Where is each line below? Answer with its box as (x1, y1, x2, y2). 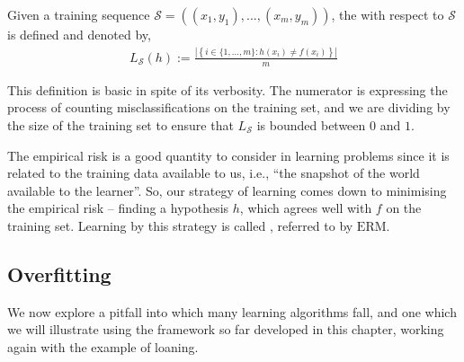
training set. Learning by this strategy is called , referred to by (7, 216, 353, 234)
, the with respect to (331, 5, 444, 23)
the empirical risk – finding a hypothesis (7, 199, 229, 217)
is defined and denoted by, (7, 25, 151, 43)
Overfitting (7, 260, 112, 287)
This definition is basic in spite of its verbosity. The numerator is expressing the (7, 80, 448, 99)
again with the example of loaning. (7, 337, 199, 356)
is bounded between (256, 115, 366, 134)
